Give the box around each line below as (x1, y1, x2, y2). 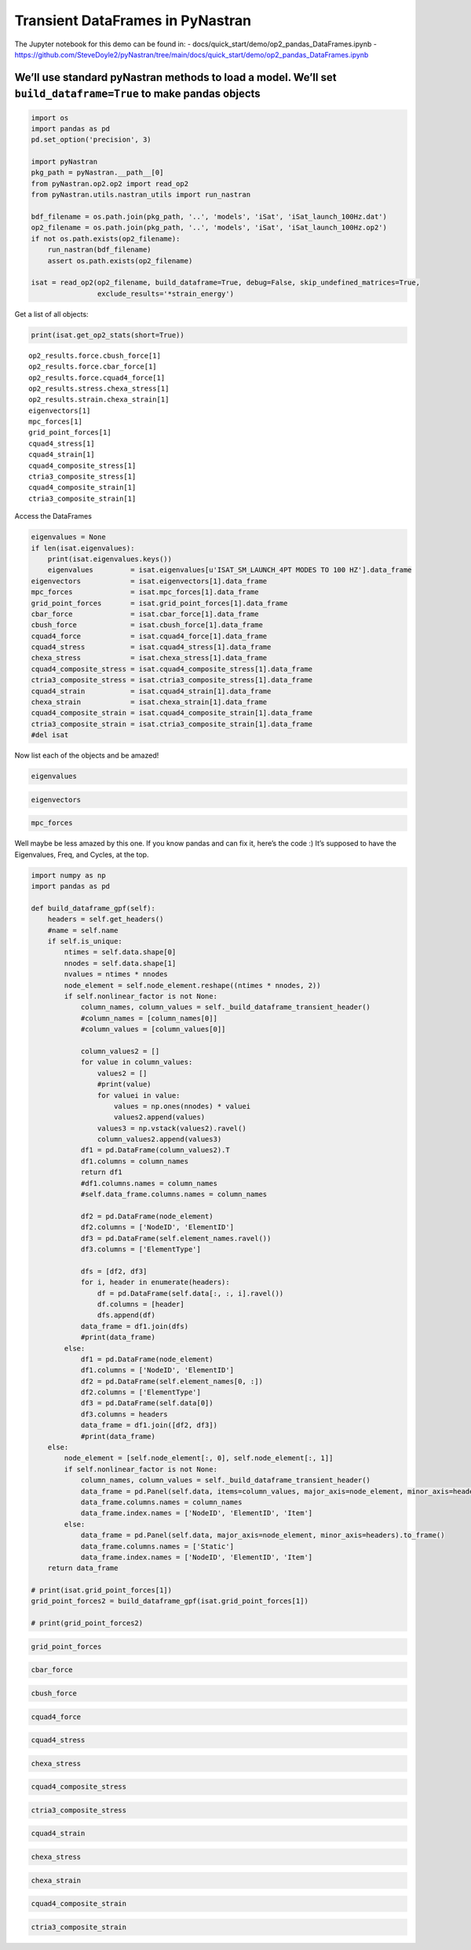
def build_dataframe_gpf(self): (31, 904, 156, 913)
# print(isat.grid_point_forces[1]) (31, 1586, 173, 1595)
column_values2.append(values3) (97, 1135, 222, 1144)
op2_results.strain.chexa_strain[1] (28, 395, 170, 404)
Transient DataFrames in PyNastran (14, 12, 251, 29)
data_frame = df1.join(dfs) (80, 1321, 188, 1331)
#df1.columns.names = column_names (80, 1179, 217, 1188)
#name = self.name (47, 926, 119, 935)
